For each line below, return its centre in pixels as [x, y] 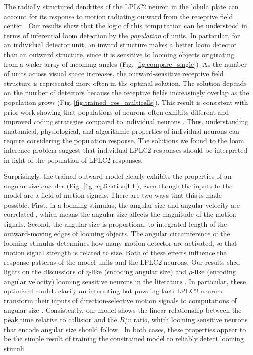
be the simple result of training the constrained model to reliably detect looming [124, 339]
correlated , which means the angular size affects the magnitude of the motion [120, 214]
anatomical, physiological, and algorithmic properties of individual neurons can [122, 131]
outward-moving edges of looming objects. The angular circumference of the [117, 233]
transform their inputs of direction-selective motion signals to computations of [120, 300]
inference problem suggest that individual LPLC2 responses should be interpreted [126, 150]
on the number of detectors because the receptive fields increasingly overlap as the [126, 93]
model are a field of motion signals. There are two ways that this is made [113, 195]
